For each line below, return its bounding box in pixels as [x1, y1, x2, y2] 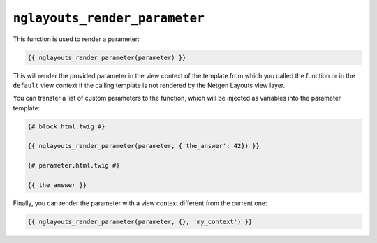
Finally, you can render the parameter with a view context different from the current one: [13, 199, 267, 207]
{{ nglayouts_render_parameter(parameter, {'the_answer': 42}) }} [27, 142, 260, 150]
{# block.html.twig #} [27, 122, 105, 131]
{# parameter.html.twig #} [27, 161, 120, 170]
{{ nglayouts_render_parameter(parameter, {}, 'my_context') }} [27, 217, 253, 226]
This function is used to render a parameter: [13, 35, 140, 43]
